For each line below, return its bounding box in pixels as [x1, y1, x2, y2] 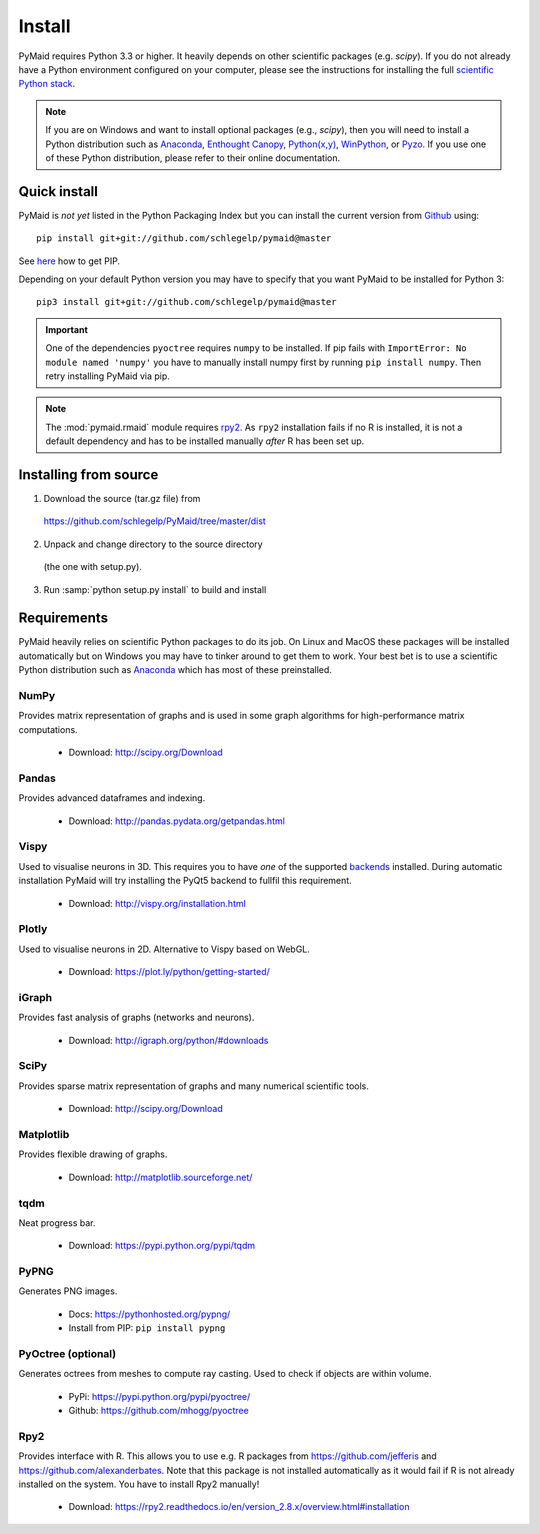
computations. [18, 723, 79, 735]
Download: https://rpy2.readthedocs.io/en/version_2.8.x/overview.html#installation [68, 1501, 410, 1513]
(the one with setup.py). [43, 561, 142, 573]
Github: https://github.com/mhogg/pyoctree [68, 1405, 249, 1417]
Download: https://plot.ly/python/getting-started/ [68, 966, 270, 978]
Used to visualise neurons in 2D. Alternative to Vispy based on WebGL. [18, 943, 310, 955]
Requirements [18, 610, 109, 627]
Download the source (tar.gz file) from [43, 493, 201, 504]
